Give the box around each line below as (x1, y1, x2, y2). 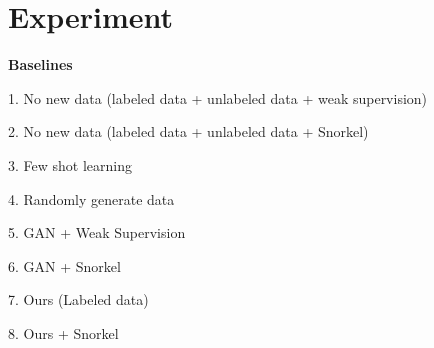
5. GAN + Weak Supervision (8, 222, 186, 243)
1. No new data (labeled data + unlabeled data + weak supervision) (8, 87, 428, 108)
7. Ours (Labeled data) (8, 289, 149, 310)
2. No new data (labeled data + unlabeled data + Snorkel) (8, 121, 369, 142)
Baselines (8, 54, 73, 75)
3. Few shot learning (8, 154, 132, 175)
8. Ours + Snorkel (8, 322, 119, 343)
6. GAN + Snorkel (8, 255, 121, 276)
